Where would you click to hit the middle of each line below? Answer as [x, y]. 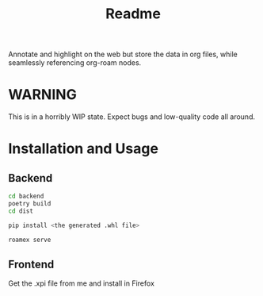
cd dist [21, 211]
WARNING [42, 95]
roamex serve [30, 240]
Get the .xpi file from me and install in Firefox [81, 283]
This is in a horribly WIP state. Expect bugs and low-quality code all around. [132, 117]
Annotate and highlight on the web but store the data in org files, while [123, 54]
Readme [133, 14]
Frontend [31, 264]
